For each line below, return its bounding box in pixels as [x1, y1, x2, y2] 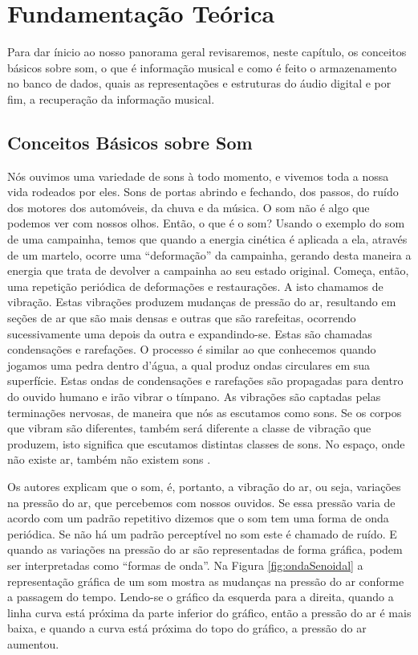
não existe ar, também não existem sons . [7, 451, 211, 468]
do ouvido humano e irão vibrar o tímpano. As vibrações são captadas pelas [7, 388, 381, 405]
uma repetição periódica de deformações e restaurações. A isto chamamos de [7, 277, 384, 294]
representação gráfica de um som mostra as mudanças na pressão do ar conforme [7, 572, 404, 589]
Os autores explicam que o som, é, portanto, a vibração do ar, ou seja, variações [7, 477, 401, 494]
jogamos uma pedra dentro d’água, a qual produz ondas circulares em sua [7, 356, 371, 373]
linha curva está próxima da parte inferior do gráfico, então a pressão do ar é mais [7, 604, 412, 620]
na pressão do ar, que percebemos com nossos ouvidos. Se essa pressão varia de [7, 493, 396, 510]
